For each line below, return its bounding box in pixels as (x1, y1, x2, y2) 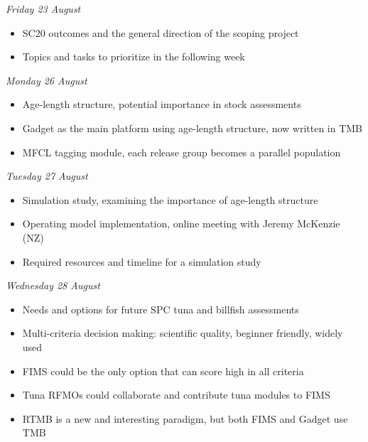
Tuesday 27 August (6, 168, 88, 183)
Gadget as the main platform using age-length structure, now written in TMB (22, 120, 363, 135)
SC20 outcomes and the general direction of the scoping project (22, 25, 299, 40)
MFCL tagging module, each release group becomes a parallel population (22, 144, 341, 159)
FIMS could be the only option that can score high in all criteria (22, 363, 304, 378)
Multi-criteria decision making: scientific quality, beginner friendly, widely (22, 325, 343, 340)
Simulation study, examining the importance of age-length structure (22, 192, 318, 207)
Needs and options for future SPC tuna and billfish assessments (22, 301, 299, 316)
